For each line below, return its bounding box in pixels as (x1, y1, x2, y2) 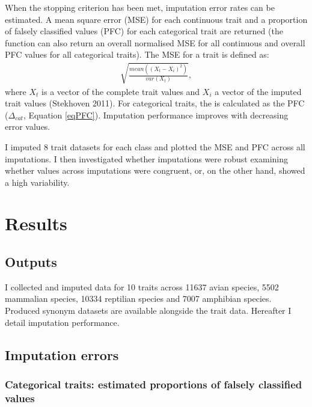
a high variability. (5, 176, 70, 188)
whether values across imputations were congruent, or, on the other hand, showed (5, 164, 305, 177)
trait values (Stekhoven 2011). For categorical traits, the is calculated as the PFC (5, 97, 305, 109)
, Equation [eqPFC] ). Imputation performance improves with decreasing (23, 108, 289, 121)
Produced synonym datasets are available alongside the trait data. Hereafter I (5, 304, 292, 317)
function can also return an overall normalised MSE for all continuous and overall (5, 36, 305, 49)
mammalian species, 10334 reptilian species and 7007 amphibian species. (5, 292, 272, 305)
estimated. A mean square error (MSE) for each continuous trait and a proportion (5, 13, 308, 25)
